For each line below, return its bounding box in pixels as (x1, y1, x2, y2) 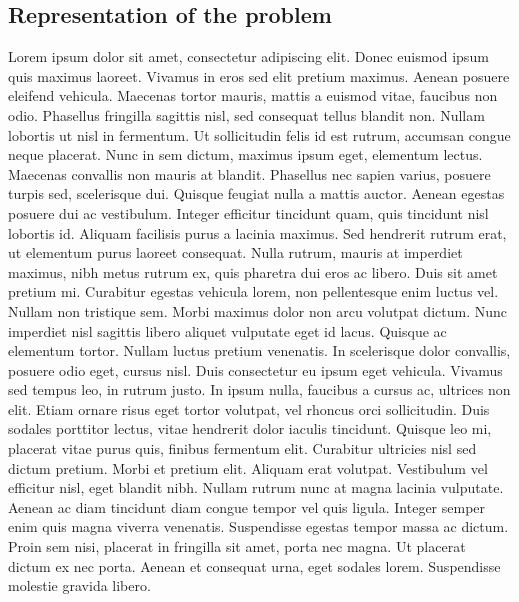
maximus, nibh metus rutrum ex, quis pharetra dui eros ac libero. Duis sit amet (8, 261, 498, 282)
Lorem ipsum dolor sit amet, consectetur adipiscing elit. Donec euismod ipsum (8, 46, 489, 67)
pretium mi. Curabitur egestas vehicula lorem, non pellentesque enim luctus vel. (8, 281, 499, 302)
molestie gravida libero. (8, 575, 151, 596)
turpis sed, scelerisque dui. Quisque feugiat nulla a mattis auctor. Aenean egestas (8, 183, 505, 204)
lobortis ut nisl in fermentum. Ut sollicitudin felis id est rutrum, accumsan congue (8, 124, 511, 145)
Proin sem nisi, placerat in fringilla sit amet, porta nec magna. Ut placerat (8, 536, 466, 557)
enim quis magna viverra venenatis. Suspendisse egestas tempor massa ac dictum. (8, 516, 509, 537)
